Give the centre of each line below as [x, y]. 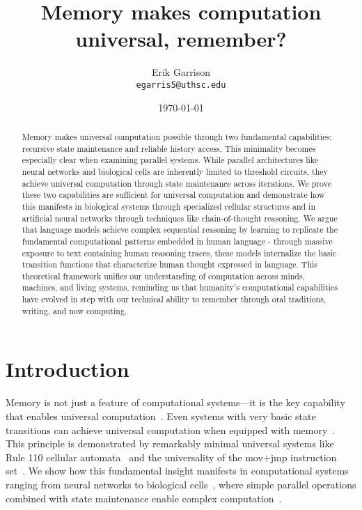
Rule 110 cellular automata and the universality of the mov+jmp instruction [171, 457]
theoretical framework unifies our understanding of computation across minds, [163, 276]
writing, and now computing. [74, 310]
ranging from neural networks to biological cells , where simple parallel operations [181, 484]
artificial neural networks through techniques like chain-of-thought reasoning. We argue [180, 218]
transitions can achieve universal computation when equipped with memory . [171, 430]
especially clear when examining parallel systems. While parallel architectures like [170, 160]
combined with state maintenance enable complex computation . [144, 498]
